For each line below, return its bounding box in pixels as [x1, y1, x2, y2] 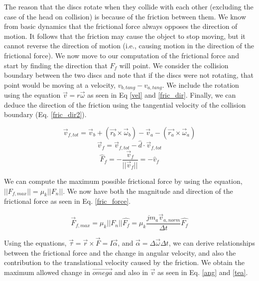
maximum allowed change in [4, 267, 91, 277]
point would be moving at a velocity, [4, 79, 116, 90]
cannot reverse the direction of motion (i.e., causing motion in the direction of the [4, 40, 254, 51]
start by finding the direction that [4, 60, 108, 70]
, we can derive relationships [168, 237, 255, 248]
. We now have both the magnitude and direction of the [63, 185, 233, 196]
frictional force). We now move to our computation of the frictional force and [4, 50, 239, 60]
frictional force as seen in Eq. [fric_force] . [4, 196, 131, 206]
